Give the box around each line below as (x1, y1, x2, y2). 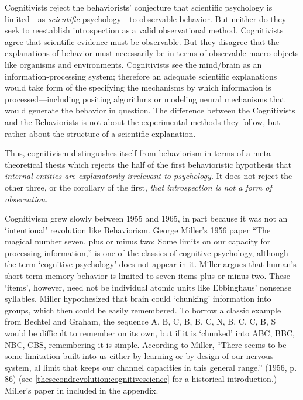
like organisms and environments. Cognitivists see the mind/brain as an (5, 58, 262, 70)
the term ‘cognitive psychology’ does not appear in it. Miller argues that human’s (5, 258, 297, 270)
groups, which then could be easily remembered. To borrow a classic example (5, 304, 281, 316)
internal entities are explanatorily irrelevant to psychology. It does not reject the (5, 170, 292, 182)
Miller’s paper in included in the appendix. (5, 384, 159, 396)
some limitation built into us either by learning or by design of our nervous (5, 350, 274, 362)
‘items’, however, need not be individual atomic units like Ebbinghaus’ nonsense (5, 281, 291, 293)
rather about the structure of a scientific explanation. (5, 127, 196, 139)
